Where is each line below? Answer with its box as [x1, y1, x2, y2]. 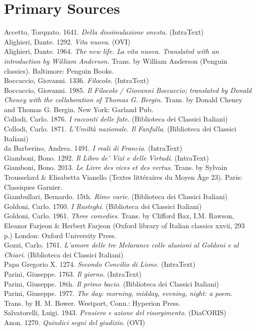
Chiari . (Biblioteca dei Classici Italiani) [4, 249, 124, 259]
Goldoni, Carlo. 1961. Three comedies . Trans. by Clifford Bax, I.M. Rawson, [4, 210, 234, 221]
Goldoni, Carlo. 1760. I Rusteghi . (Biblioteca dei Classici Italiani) [4, 201, 202, 211]
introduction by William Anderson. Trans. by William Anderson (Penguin [4, 55, 227, 66]
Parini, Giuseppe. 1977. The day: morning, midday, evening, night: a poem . [4, 288, 232, 298]
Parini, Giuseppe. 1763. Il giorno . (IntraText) [4, 268, 142, 279]
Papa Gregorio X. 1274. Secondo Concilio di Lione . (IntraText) [4, 259, 196, 269]
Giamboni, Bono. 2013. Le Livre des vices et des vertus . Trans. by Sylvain [4, 162, 227, 172]
